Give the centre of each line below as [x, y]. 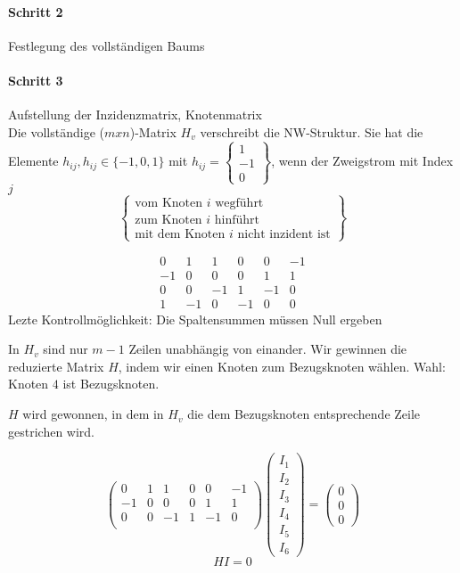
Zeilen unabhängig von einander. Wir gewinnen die [268, 349]
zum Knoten [168, 221]
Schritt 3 [36, 80]
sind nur [66, 349]
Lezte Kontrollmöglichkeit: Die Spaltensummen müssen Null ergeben [195, 319]
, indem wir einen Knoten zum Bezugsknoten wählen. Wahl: [282, 366]
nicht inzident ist [284, 235]
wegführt [239, 204]
